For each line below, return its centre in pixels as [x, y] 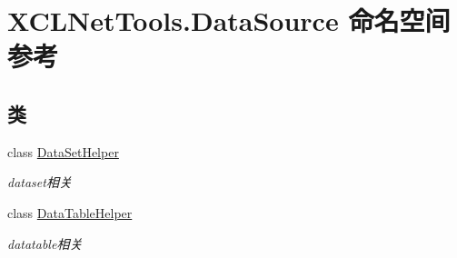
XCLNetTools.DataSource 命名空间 [229, 20]
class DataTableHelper [70, 212]
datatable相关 [45, 243]
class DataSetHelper [63, 151]
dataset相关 [40, 182]
